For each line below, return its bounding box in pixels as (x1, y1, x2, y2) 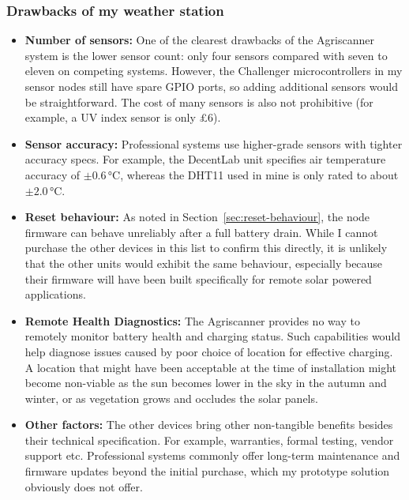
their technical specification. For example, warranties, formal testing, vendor (24, 431, 394, 448)
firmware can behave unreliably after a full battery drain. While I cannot (24, 224, 378, 240)
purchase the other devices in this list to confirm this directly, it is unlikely (24, 239, 388, 256)
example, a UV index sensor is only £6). (24, 109, 221, 126)
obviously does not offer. (24, 478, 143, 494)
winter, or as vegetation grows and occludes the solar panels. (24, 389, 318, 406)
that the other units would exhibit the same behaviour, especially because (24, 254, 383, 271)
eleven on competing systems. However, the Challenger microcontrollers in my (24, 62, 403, 79)
